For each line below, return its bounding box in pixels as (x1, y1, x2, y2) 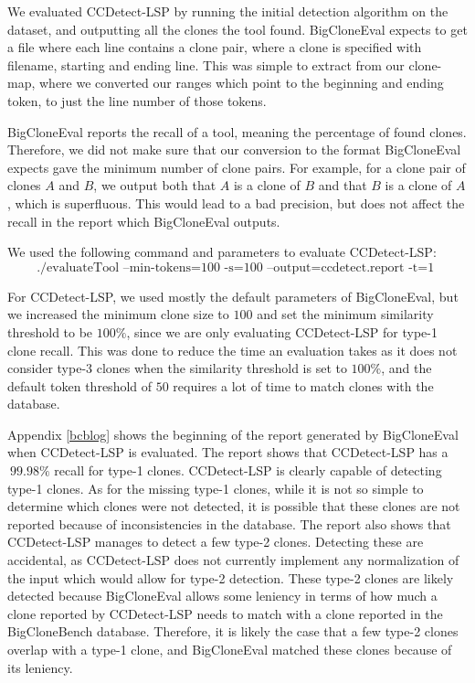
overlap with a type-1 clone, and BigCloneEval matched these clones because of (7, 640, 452, 658)
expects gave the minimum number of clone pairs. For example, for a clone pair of (7, 157, 466, 176)
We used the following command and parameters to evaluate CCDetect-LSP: (7, 242, 437, 261)
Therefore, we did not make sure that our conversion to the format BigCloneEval (7, 140, 461, 159)
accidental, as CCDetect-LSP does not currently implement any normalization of (7, 550, 459, 570)
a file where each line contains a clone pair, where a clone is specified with (7, 37, 422, 57)
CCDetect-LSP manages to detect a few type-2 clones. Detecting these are (7, 532, 424, 551)
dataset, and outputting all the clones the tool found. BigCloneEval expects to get (7, 19, 468, 38)
